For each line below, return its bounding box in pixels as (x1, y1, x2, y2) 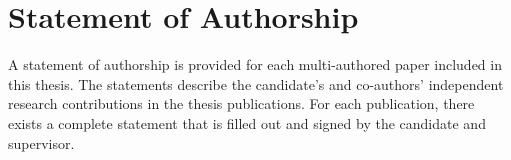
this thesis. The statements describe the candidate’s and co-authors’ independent (8, 73, 504, 94)
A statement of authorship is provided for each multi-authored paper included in (8, 54, 502, 75)
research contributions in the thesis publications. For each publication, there (8, 93, 475, 114)
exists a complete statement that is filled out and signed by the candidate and (8, 112, 486, 133)
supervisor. (8, 132, 75, 153)
